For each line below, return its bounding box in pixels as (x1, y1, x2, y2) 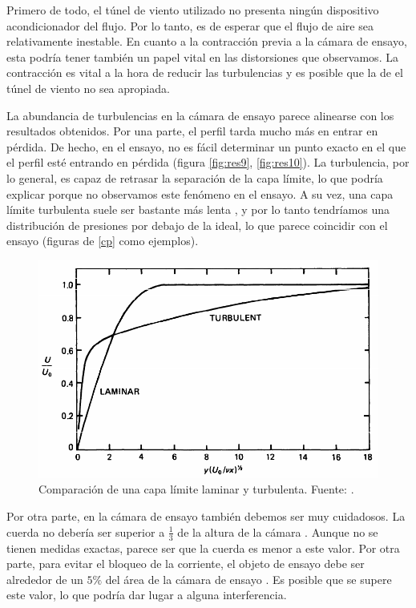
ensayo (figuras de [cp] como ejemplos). (6, 232, 199, 249)
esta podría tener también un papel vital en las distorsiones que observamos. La (6, 48, 398, 65)
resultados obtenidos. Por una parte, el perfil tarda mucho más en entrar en (6, 123, 378, 139)
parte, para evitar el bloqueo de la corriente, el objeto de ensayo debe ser (6, 555, 365, 572)
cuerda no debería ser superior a (6, 523, 165, 540)
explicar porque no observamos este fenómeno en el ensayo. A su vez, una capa (6, 185, 394, 202)
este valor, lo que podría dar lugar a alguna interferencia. (6, 586, 287, 603)
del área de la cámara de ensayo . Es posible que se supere (105, 570, 392, 587)
